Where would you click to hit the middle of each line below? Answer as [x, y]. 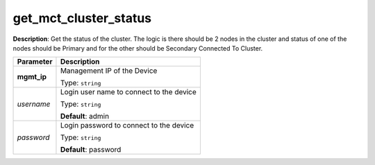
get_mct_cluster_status [82, 18]
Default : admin [85, 116]
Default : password [91, 150]
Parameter [35, 62]
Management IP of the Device [109, 71]
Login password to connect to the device [127, 125]
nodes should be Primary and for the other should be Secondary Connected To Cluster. [138, 48]
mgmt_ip [32, 77]
